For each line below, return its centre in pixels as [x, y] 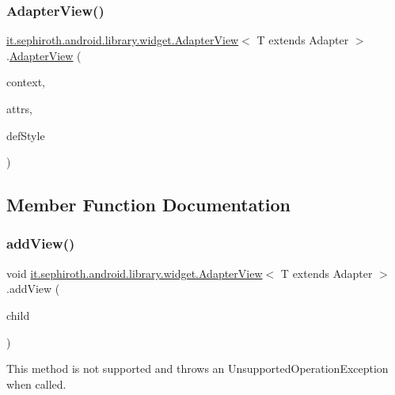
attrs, [19, 108]
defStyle [26, 135]
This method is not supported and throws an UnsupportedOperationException [197, 368]
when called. [36, 384]
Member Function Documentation [149, 205]
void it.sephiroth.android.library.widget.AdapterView [135, 273]
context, [26, 82]
